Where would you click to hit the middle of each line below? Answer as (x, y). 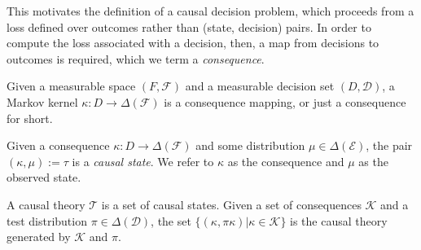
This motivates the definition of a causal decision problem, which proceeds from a (210, 11)
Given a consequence (58, 145)
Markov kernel (42, 101)
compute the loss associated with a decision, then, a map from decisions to (193, 43)
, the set (171, 220)
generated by (39, 237)
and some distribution (250, 145)
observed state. (44, 177)
